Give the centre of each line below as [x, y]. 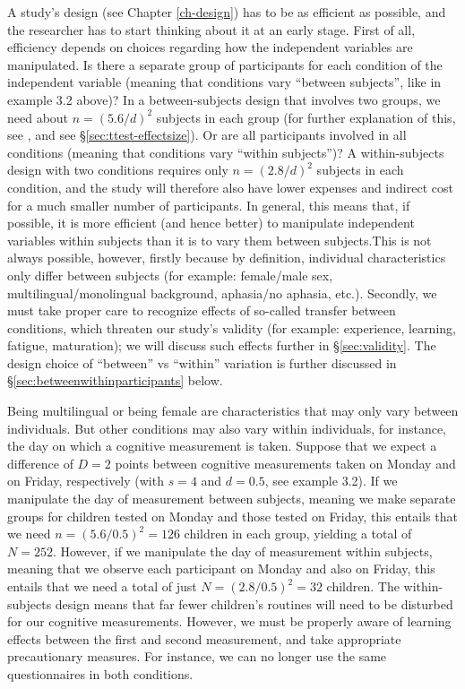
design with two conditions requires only [118, 170]
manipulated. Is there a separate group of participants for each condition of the [225, 64]
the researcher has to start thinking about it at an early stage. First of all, [211, 29]
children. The [363, 586]
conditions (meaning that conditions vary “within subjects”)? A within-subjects [226, 152]
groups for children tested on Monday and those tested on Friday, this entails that [232, 516]
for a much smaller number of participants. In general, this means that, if [209, 205]
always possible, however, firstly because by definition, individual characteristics [227, 258]
